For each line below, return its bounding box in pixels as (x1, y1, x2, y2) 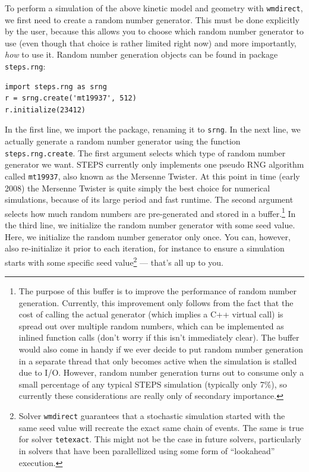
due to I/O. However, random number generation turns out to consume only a (18, 366, 304, 379)
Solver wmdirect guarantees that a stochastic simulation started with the (18, 410, 285, 422)
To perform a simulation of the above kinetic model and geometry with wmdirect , (5, 2, 303, 14)
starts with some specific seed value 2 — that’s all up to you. (5, 254, 223, 268)
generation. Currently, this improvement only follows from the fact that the (18, 296, 294, 309)
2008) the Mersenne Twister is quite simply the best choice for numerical (5, 181, 270, 194)
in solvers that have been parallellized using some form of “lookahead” (18, 444, 275, 457)
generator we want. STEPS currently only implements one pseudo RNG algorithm (5, 158, 304, 171)
